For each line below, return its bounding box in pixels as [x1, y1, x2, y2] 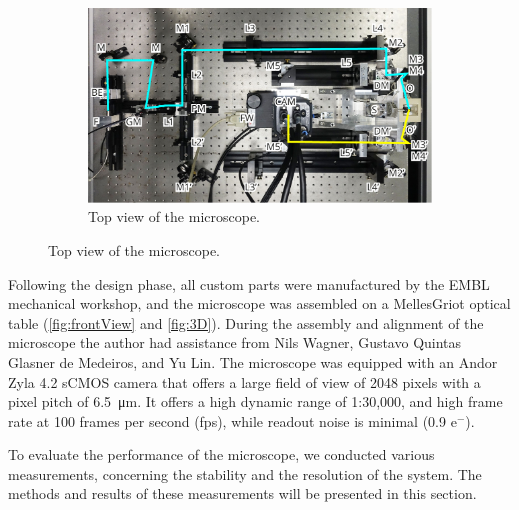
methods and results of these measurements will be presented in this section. [8, 483, 477, 504]
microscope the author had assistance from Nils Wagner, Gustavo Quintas [8, 332, 462, 353]
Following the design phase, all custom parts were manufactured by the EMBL [8, 273, 490, 294]
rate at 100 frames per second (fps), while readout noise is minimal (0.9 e [8, 410, 457, 431]
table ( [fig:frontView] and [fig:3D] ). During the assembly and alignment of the [8, 312, 484, 333]
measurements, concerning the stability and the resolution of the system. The [8, 463, 482, 484]
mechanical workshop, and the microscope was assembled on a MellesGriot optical [8, 293, 511, 314]
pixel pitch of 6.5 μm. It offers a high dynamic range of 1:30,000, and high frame [8, 391, 503, 412]
